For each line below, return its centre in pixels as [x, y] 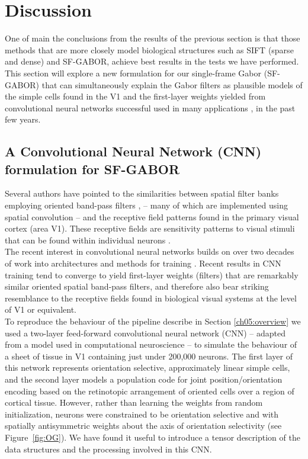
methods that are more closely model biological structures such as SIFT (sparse [149, 49]
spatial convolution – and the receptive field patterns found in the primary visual [152, 216]
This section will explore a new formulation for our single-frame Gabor [133, 73]
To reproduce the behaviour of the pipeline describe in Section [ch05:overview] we [153, 321]
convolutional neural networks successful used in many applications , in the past [150, 107]
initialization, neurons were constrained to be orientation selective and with [142, 414]
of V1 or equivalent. [41, 309]
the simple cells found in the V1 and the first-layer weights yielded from [135, 96]
